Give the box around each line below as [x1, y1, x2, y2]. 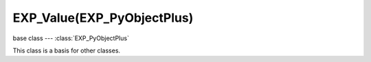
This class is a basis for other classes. [12, 46, 120, 55]
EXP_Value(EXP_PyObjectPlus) [12, 10, 194, 25]
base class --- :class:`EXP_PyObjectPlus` [12, 34, 130, 42]
